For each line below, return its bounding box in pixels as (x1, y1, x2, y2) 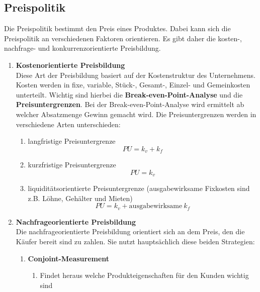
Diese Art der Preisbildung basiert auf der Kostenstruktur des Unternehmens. (16, 69, 255, 80)
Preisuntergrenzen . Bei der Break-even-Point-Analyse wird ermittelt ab (16, 99, 244, 110)
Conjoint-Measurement (28, 253, 110, 263)
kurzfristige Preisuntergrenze (28, 159, 116, 170)
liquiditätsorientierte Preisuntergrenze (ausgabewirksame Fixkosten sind (28, 183, 250, 193)
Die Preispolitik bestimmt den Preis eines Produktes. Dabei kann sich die (4, 23, 231, 34)
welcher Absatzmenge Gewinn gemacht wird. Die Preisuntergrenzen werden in (16, 109, 256, 119)
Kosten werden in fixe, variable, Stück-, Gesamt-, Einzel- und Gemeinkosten (16, 79, 250, 90)
